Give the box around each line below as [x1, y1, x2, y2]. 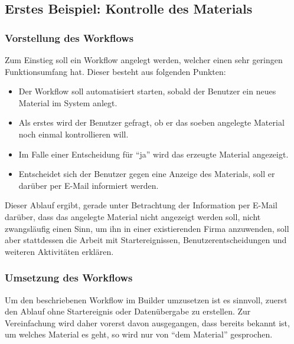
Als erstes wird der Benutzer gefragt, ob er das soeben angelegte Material [18, 116, 285, 129]
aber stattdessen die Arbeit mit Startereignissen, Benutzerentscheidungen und [5, 234, 287, 246]
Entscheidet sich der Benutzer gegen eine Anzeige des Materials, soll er [18, 168, 275, 180]
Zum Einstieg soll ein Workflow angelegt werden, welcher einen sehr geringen [5, 54, 283, 65]
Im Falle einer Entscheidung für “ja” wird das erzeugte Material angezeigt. [18, 148, 289, 160]
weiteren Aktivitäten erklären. [5, 245, 114, 257]
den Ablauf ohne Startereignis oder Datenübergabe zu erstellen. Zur [5, 305, 251, 317]
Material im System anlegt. [18, 96, 117, 109]
